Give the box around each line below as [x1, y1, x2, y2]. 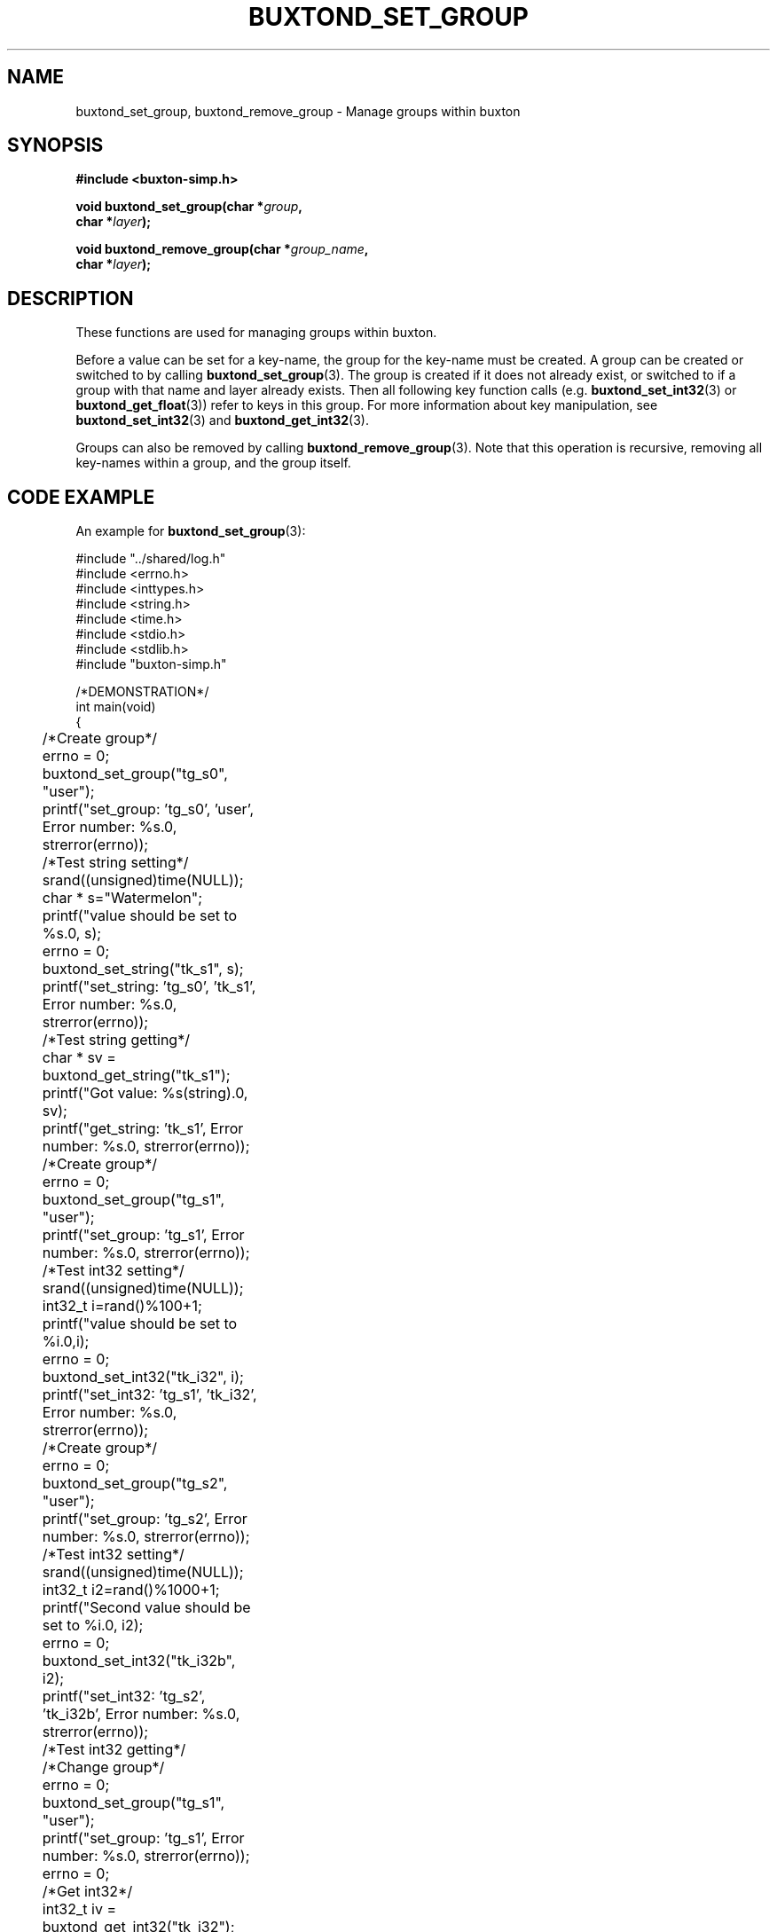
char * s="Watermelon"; [42, 889, 203, 907]
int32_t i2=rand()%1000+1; [42, 1581, 220, 1599]
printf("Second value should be [42, 1598, 251, 1617]
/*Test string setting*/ [42, 853, 189, 872]
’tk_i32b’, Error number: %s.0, [42, 1705, 240, 1724]
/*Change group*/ [42, 1758, 165, 1777]
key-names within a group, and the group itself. [75, 455, 351, 471]
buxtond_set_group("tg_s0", [42, 765, 228, 783]
